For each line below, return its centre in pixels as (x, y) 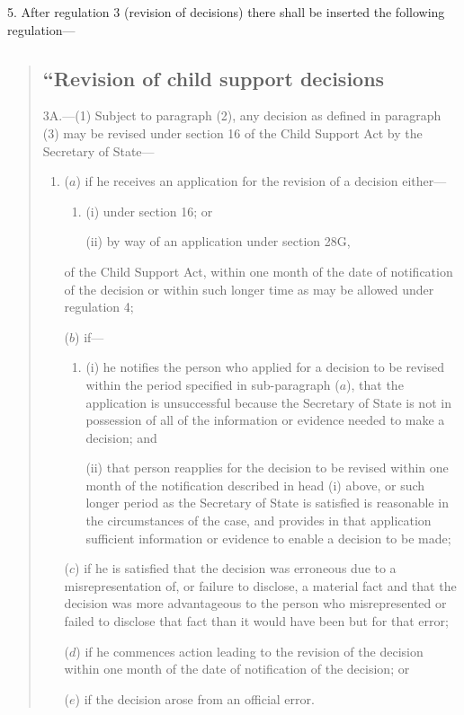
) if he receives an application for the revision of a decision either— (261, 181)
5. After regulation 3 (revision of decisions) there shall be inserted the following (226, 12)
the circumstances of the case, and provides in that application (259, 521)
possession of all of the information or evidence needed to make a (265, 420)
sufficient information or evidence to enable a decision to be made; (268, 538)
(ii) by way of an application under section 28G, (218, 241)
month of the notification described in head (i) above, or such (255, 485)
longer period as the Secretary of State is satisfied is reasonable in (267, 503)
